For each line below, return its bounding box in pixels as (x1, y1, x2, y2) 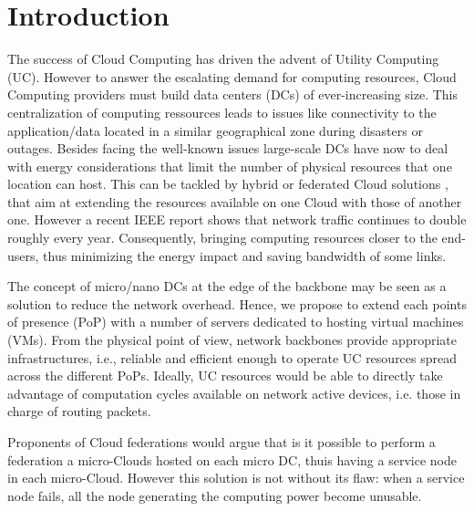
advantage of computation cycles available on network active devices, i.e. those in (7, 383, 461, 402)
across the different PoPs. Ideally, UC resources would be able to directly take (7, 366, 443, 385)
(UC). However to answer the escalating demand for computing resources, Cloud (7, 67, 457, 86)
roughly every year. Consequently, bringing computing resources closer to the (7, 228, 438, 247)
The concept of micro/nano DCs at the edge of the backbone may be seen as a (7, 276, 447, 296)
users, (7, 245, 39, 265)
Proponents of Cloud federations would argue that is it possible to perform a (7, 433, 436, 451)
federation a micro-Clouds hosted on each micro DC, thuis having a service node (7, 450, 457, 469)
